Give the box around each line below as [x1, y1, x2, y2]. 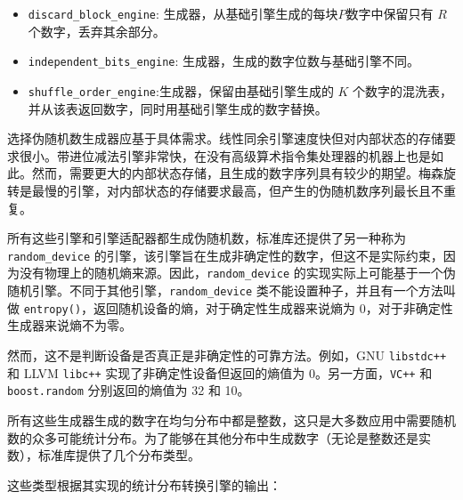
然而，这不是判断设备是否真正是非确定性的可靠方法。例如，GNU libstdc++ [7, 345, 447, 364]
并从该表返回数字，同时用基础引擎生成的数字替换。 [28, 99, 328, 117]
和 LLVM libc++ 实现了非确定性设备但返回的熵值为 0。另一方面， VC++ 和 [7, 363, 433, 382]
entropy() [23, 302, 82, 316]
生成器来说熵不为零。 [7, 316, 132, 335]
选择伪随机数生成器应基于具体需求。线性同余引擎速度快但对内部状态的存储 [7, 129, 443, 148]
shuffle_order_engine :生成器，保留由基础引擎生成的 [28, 81, 334, 100]
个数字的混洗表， [353, 81, 453, 100]
